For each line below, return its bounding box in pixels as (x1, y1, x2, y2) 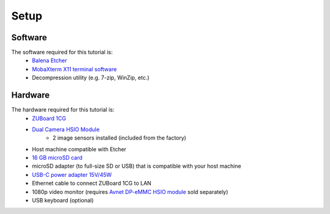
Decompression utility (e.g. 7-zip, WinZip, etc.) (32, 74, 150, 82)
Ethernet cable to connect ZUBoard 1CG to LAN (32, 180, 152, 187)
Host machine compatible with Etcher (32, 145, 127, 152)
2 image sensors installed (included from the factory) (53, 134, 186, 141)
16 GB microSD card (32, 154, 82, 162)
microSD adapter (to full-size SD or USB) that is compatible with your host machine (32, 162, 241, 170)
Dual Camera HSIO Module (32, 126, 100, 133)
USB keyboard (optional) (32, 197, 94, 204)
